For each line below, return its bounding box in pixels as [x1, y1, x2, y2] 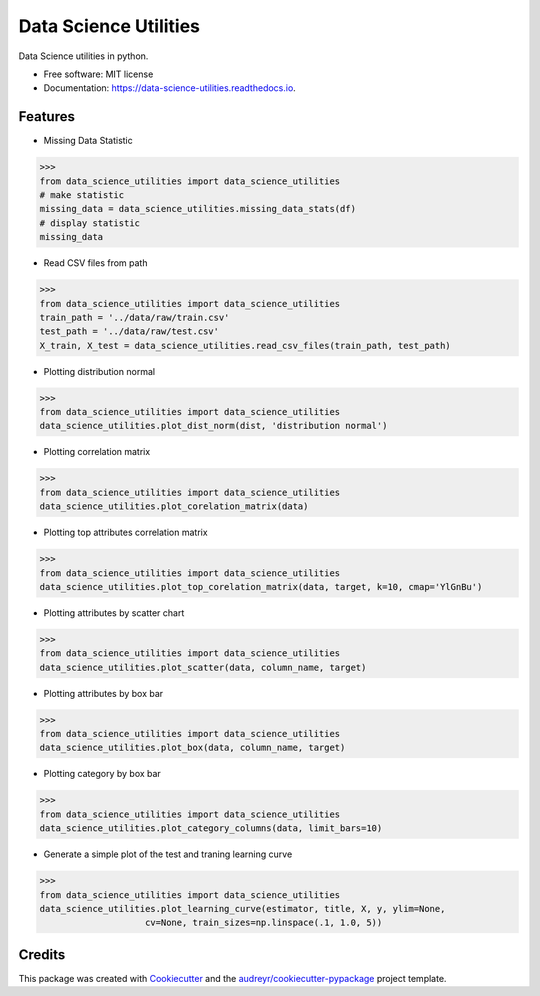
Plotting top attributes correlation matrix [43, 526, 209, 539]
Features [18, 108, 75, 125]
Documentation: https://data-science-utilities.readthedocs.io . [43, 82, 297, 94]
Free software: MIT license [43, 68, 154, 80]
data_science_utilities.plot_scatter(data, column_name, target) [39, 661, 367, 673]
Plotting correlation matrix [43, 446, 151, 458]
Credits [18, 946, 66, 963]
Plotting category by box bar [43, 768, 162, 780]
